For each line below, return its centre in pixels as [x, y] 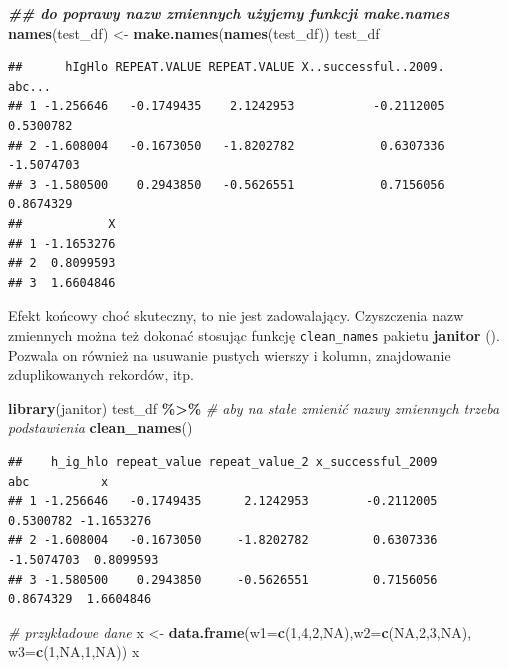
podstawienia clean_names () [100, 427]
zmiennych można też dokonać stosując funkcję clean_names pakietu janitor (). [254, 334]
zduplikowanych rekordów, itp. [101, 374]
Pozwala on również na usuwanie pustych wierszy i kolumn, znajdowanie [229, 354]
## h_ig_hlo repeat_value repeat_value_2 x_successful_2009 [223, 461]
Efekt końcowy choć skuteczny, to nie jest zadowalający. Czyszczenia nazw [236, 315]
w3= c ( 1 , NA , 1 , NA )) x [74, 651]
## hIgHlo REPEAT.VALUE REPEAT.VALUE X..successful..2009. [226, 67]
